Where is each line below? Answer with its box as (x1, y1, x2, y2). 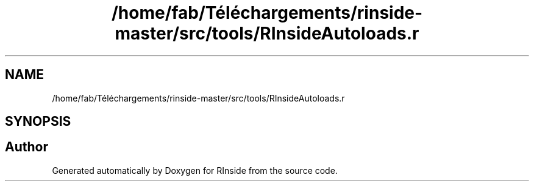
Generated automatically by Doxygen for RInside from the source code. (52, 165, 338, 176)
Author (5, 139, 48, 155)
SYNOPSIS (5, 114, 71, 129)
